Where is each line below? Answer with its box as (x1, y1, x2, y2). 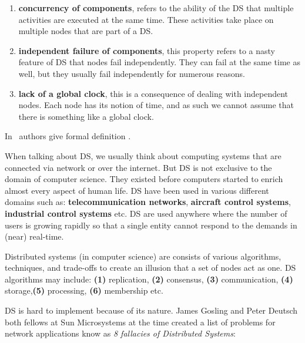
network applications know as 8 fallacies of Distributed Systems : (5, 327, 236, 339)
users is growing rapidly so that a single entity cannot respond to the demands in (5, 218, 297, 231)
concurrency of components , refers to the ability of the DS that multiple (18, 2, 294, 14)
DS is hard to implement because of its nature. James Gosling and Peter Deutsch (5, 304, 298, 317)
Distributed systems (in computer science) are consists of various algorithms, (5, 250, 281, 262)
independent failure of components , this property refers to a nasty (18, 44, 276, 56)
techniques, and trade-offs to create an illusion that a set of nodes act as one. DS (5, 261, 296, 274)
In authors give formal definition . (5, 130, 131, 142)
